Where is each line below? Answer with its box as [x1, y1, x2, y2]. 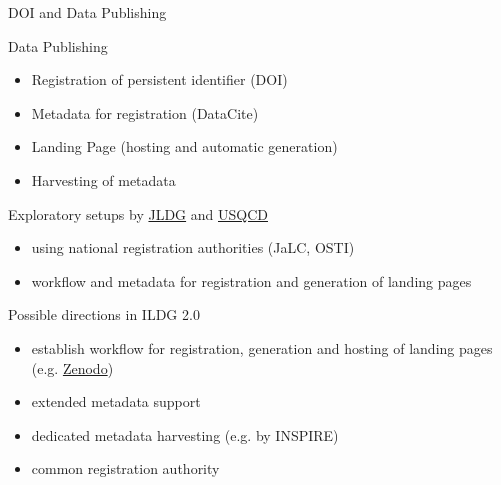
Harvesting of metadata [31, 169, 176, 190]
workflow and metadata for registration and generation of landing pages [31, 270, 472, 291]
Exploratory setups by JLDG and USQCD [8, 203, 268, 224]
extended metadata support [31, 391, 201, 412]
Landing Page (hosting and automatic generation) [31, 136, 338, 157]
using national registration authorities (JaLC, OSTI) [31, 237, 355, 258]
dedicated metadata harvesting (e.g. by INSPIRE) [31, 424, 339, 445]
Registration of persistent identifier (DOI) [31, 69, 288, 90]
